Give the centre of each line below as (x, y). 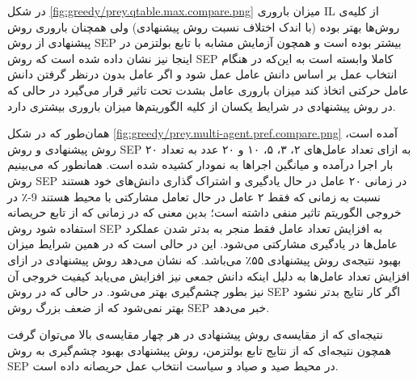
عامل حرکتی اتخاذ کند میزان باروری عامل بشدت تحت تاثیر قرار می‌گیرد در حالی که (208, 89)
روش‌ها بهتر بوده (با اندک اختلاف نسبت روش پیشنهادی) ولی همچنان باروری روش (204, 26)
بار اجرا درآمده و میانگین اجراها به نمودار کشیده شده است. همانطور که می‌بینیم (200, 165)
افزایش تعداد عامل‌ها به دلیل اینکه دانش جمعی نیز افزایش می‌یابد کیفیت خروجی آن (208, 275)
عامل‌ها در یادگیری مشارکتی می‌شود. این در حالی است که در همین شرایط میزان (203, 244)
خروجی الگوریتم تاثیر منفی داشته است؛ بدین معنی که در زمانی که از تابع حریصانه (204, 212)
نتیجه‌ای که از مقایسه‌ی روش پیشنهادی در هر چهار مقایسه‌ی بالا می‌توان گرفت (195, 334)
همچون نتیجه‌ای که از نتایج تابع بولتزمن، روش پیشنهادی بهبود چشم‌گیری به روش (199, 350)
